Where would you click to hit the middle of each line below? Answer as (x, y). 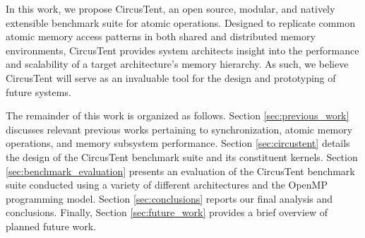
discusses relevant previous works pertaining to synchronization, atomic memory (179, 129)
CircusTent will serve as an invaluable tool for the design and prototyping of (171, 77)
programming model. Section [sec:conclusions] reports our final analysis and (169, 198)
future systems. (38, 91)
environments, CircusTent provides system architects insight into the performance (182, 50)
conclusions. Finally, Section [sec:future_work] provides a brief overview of (167, 212)
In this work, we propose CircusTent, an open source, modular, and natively (170, 8)
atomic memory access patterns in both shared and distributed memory (161, 36)
